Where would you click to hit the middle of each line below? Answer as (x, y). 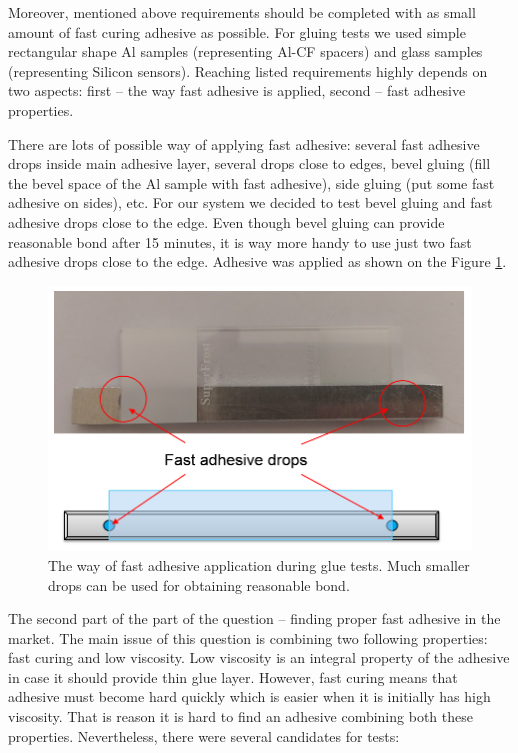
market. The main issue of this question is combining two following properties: (248, 637)
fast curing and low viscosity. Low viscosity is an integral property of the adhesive (259, 657)
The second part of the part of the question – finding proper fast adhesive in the (254, 618)
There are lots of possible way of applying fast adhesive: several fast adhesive (244, 143)
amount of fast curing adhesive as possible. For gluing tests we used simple (237, 31)
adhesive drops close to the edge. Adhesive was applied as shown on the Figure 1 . (257, 261)
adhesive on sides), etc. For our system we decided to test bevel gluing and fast (250, 202)
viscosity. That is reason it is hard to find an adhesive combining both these (240, 716)
